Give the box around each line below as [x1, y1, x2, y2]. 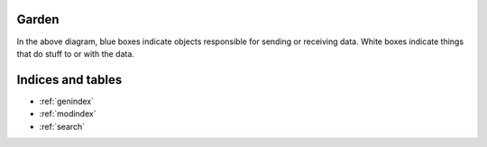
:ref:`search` [39, 121, 86, 132]
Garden [16, 12, 60, 27]
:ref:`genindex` [39, 96, 95, 106]
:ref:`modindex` [39, 108, 96, 119]
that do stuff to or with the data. [16, 48, 135, 59]
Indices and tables [16, 72, 123, 87]
